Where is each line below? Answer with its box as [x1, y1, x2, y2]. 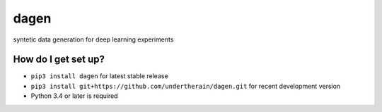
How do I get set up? [13, 54, 105, 66]
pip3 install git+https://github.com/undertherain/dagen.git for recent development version [30, 82, 341, 90]
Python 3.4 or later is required [30, 92, 118, 100]
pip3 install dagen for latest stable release [30, 72, 169, 80]
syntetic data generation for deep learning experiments [13, 35, 174, 44]
